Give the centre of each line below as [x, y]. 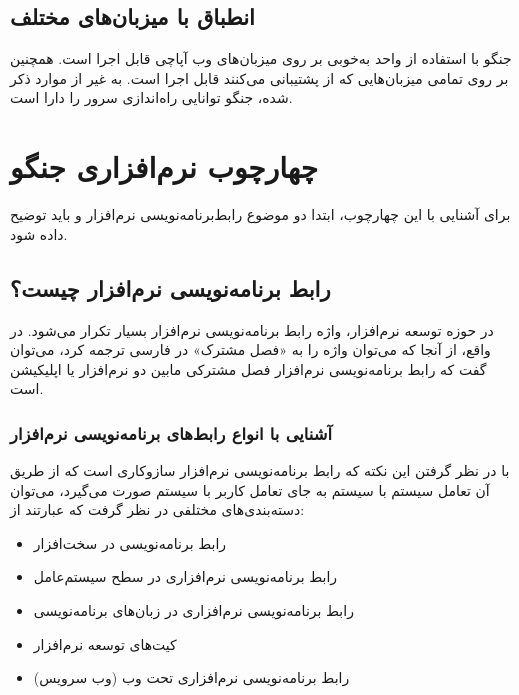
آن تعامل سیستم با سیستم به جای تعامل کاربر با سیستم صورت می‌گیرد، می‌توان [250, 489]
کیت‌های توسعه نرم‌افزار [105, 643]
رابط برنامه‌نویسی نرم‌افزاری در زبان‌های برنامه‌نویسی [193, 610]
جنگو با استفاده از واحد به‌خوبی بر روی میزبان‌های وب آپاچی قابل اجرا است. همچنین [261, 58]
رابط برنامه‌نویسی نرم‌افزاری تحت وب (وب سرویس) [191, 677]
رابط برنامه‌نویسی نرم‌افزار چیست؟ [170, 287]
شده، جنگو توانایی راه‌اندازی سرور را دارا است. [151, 97]
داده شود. [39, 233]
